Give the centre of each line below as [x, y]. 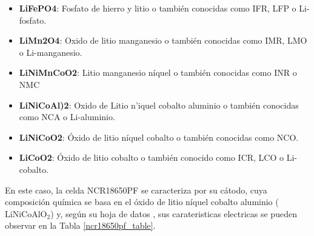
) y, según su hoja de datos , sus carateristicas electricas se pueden [174, 213]
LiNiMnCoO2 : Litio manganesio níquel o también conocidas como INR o [158, 72]
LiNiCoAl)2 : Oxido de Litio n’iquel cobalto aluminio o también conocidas [159, 105]
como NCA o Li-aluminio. [67, 117]
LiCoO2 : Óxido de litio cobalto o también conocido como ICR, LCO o [152, 157]
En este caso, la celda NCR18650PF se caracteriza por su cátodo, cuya [136, 190]
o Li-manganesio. [51, 52]
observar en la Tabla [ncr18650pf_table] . [80, 225]
